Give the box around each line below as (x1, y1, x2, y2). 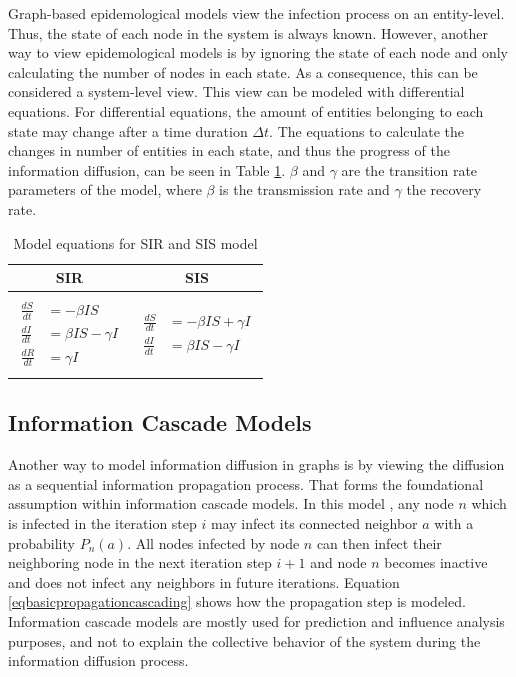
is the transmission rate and (219, 179, 390, 200)
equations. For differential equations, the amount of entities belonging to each (8, 100, 484, 121)
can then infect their (316, 532, 442, 553)
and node (310, 552, 367, 573)
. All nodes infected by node (127, 532, 300, 553)
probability (8, 532, 75, 553)
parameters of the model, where (8, 179, 202, 200)
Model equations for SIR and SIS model (13, 232, 258, 253)
